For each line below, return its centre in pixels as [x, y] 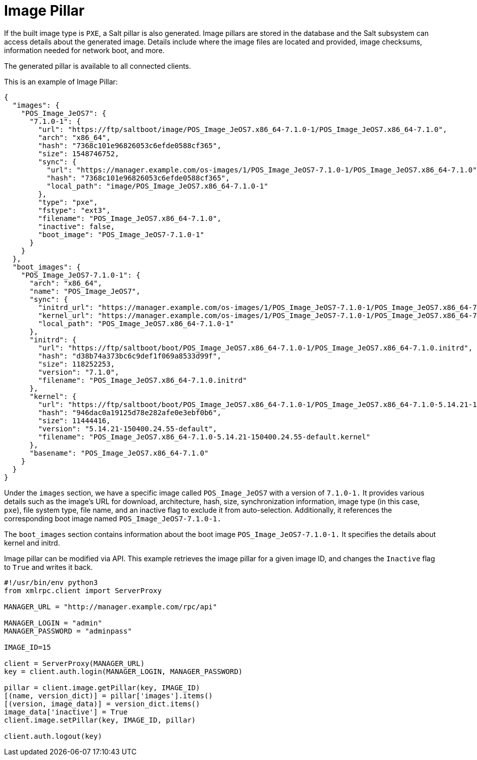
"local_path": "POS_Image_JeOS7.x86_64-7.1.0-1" [136, 323]
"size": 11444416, [74, 420]
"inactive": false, [77, 226]
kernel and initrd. [32, 543]
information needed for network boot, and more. [84, 50]
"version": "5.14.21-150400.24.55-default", [128, 429]
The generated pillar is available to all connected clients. [98, 66]
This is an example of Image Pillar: [61, 81]
